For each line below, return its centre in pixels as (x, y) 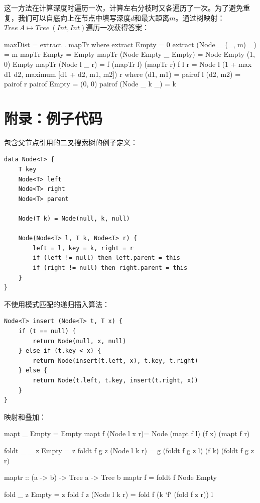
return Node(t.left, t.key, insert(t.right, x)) (115, 380)
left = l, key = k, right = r (83, 248)
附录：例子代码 (53, 118)
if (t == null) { (47, 331)
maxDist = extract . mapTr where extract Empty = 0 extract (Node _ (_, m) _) (130, 44)
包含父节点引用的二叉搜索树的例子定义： (71, 142)
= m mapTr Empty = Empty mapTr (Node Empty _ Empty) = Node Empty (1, (130, 54)
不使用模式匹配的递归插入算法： (57, 304)
